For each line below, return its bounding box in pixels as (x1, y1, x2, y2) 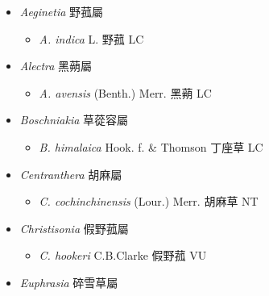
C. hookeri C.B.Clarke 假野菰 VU (39, 247, 207, 264)
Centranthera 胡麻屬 (19, 165, 122, 182)
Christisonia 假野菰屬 (19, 219, 129, 236)
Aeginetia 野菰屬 (19, 3, 104, 19)
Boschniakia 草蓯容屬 (19, 111, 129, 128)
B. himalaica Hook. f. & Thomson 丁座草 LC (39, 138, 263, 155)
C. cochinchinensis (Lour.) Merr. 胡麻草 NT (39, 193, 259, 210)
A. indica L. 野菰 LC (39, 30, 144, 47)
